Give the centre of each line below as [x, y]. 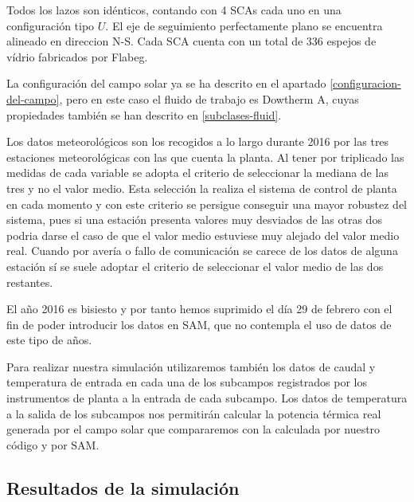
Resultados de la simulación [123, 487]
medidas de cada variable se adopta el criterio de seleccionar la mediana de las [197, 173]
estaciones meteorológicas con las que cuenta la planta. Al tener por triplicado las [205, 157]
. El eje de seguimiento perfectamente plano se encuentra [244, 25]
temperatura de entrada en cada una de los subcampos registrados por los [187, 382]
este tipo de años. [49, 340]
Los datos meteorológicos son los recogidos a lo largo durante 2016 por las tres [198, 141]
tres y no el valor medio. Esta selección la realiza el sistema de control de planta [202, 188]
